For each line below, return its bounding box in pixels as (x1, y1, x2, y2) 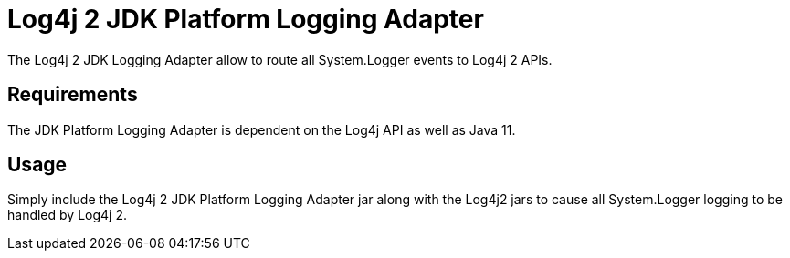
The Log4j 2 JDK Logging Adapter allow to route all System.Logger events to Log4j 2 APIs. (7, 51, 553, 67)
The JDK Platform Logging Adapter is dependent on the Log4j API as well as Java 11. (7, 121, 516, 138)
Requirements (7, 83, 138, 107)
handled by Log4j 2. (7, 207, 127, 223)
